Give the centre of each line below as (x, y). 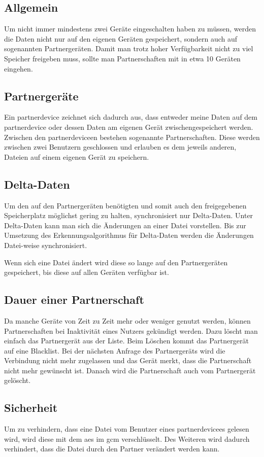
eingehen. (19, 68)
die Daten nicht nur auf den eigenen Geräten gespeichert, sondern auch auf (121, 38)
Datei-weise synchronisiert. (46, 245)
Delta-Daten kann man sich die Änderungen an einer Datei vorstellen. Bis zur (125, 225)
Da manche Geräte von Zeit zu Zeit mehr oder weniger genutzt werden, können (127, 320)
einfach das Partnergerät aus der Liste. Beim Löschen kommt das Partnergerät (126, 341)
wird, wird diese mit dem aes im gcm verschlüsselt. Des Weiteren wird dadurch (127, 438)
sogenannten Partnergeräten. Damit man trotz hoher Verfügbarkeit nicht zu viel (129, 48)
